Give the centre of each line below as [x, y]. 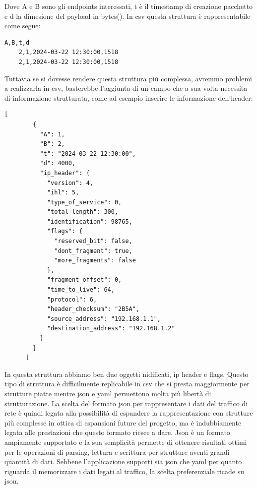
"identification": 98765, [90, 221]
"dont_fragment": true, [93, 251]
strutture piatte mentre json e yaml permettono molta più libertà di [108, 393]
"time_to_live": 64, [81, 290]
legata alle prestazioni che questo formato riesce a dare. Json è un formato [117, 432]
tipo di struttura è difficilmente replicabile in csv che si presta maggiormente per [127, 384]
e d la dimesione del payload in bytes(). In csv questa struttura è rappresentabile [128, 16]
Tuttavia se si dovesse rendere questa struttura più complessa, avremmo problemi [128, 78]
